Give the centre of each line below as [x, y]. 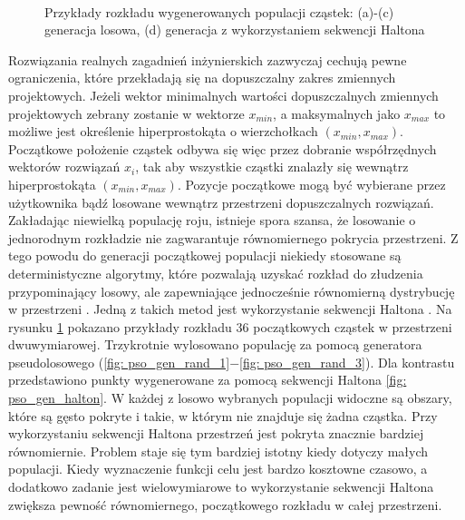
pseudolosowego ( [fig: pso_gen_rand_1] [119, 362]
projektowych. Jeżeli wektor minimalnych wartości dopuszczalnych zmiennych [223, 95]
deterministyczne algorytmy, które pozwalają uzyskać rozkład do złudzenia [216, 273]
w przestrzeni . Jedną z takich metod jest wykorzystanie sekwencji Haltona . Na [230, 309]
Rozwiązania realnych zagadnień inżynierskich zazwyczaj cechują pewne [208, 59]
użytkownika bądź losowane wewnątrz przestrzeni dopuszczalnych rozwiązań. [221, 202]
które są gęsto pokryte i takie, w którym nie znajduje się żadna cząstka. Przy [223, 415]
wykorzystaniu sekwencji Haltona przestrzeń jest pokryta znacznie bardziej [216, 433]
